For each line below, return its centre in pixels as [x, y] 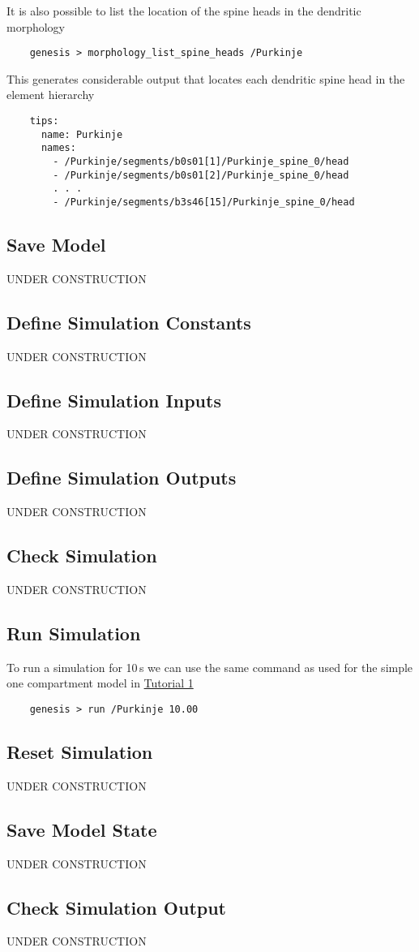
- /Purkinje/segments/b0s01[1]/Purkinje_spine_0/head [201, 162]
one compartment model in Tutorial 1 [100, 683]
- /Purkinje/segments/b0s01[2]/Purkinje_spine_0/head [201, 175]
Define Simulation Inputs [114, 400]
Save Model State [82, 829]
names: [58, 148]
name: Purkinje [82, 134]
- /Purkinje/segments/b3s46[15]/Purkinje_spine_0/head [204, 202]
